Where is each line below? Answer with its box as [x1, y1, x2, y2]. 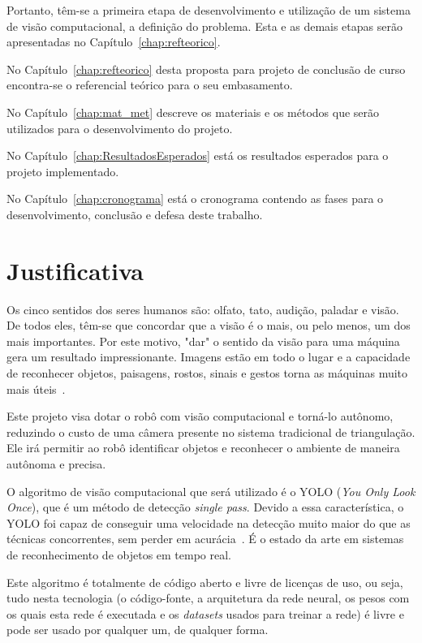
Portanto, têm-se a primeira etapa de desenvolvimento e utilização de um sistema [6, 2, 411, 18]
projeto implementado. [6, 162, 119, 179]
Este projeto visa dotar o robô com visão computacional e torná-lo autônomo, [6, 408, 394, 425]
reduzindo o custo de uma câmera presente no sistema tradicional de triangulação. [6, 423, 416, 440]
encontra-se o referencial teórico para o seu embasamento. [6, 76, 293, 93]
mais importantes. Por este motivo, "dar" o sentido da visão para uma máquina [6, 332, 400, 349]
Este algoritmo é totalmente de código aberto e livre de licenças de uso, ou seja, [6, 573, 403, 590]
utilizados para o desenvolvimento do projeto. [6, 119, 233, 136]
